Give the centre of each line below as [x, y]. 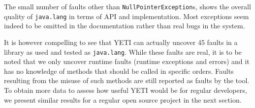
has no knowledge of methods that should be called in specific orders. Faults [119, 71]
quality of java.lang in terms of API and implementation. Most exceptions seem [127, 16]
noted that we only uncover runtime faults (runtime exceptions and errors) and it [127, 61]
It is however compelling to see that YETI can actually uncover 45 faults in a [121, 42]
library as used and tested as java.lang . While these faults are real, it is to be [123, 52]
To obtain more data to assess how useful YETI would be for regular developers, [126, 90]
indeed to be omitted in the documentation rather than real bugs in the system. [125, 26]
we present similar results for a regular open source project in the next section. [123, 99]
